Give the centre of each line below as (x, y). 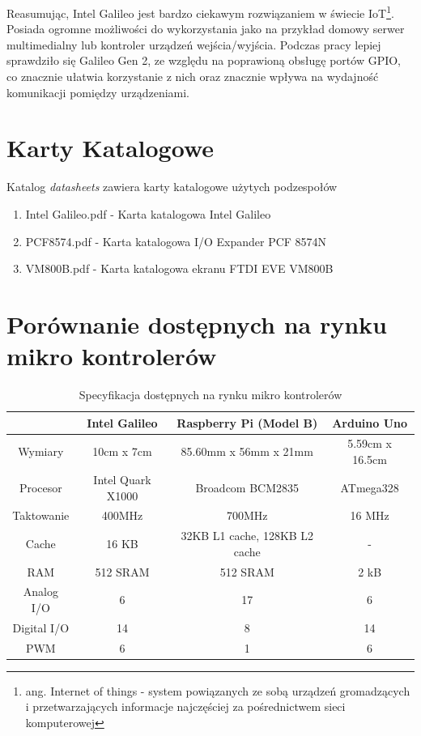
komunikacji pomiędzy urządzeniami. (98, 92)
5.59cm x (370, 443)
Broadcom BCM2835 (247, 487)
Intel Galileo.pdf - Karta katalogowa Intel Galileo (148, 213)
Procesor (40, 487)
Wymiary (41, 451)
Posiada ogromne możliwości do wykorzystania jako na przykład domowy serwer (206, 29)
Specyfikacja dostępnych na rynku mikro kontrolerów (210, 395)
